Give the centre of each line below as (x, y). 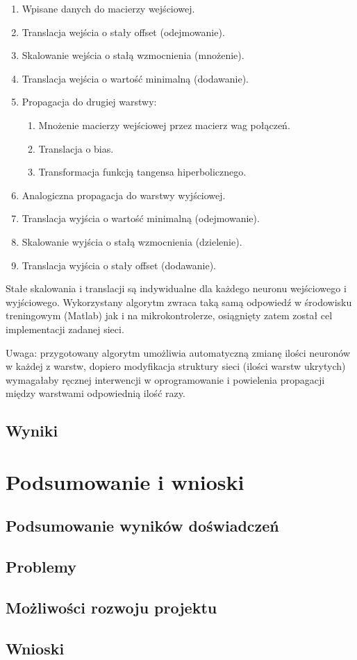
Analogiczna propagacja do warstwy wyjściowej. (124, 195)
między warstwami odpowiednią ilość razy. (96, 393)
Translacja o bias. (76, 148)
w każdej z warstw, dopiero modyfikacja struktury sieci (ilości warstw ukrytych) (176, 366)
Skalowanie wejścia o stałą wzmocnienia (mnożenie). (133, 55)
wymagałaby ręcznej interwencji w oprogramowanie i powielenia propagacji (165, 379)
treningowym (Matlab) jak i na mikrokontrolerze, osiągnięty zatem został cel (169, 315)
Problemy (41, 567)
